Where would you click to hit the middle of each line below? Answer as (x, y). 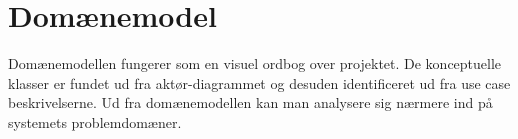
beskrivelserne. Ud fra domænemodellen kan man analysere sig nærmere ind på (250, 102)
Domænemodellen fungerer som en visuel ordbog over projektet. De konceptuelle (255, 63)
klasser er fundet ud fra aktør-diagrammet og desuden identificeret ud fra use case (259, 82)
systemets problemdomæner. (95, 121)
